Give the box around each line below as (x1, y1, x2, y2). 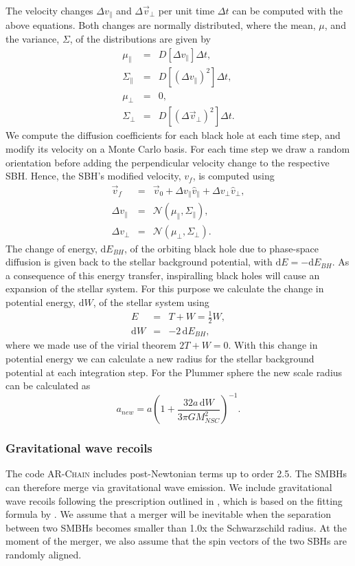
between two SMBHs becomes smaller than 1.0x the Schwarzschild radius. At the (5, 520, 347, 534)
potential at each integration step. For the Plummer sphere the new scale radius (5, 364, 343, 379)
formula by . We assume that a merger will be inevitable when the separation (5, 507, 332, 521)
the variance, (5, 32, 60, 46)
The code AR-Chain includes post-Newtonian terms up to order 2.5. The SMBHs (5, 466, 347, 481)
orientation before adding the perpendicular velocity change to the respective (5, 155, 330, 169)
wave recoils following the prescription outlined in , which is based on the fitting (5, 493, 343, 508)
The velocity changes (5, 3, 93, 17)
